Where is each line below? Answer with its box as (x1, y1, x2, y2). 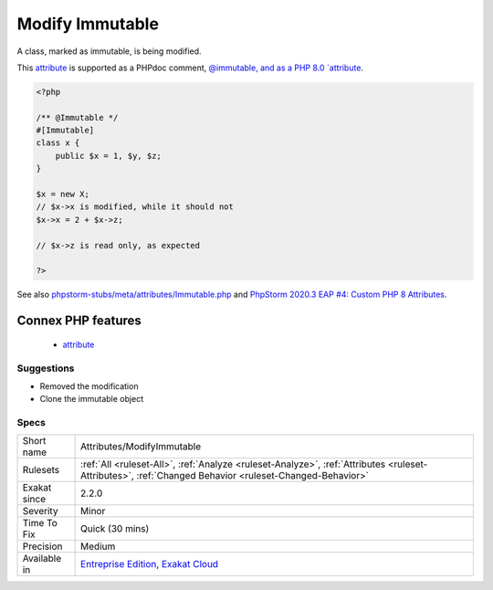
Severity (22, 505, 58, 518)
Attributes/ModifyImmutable (80, 440, 201, 453)
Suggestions (16, 362, 75, 374)
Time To (22, 517, 58, 530)
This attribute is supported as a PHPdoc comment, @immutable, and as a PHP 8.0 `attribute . (16, 62, 364, 73)
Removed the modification (39, 380, 139, 392)
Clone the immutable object (39, 394, 144, 405)
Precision (22, 540, 63, 553)
